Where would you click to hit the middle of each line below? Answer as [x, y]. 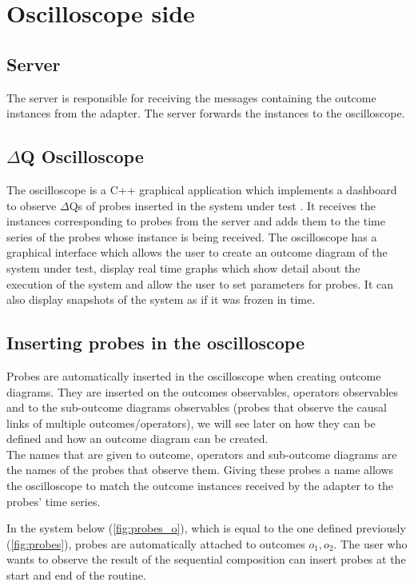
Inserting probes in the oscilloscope [156, 343]
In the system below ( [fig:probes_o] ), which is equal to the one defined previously [206, 528]
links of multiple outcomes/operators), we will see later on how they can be [191, 423]
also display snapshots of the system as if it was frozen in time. [161, 299]
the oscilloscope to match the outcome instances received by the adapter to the [200, 486]
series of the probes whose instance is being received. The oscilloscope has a [192, 236]
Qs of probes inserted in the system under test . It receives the [222, 205]
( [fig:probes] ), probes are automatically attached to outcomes [156, 543]
